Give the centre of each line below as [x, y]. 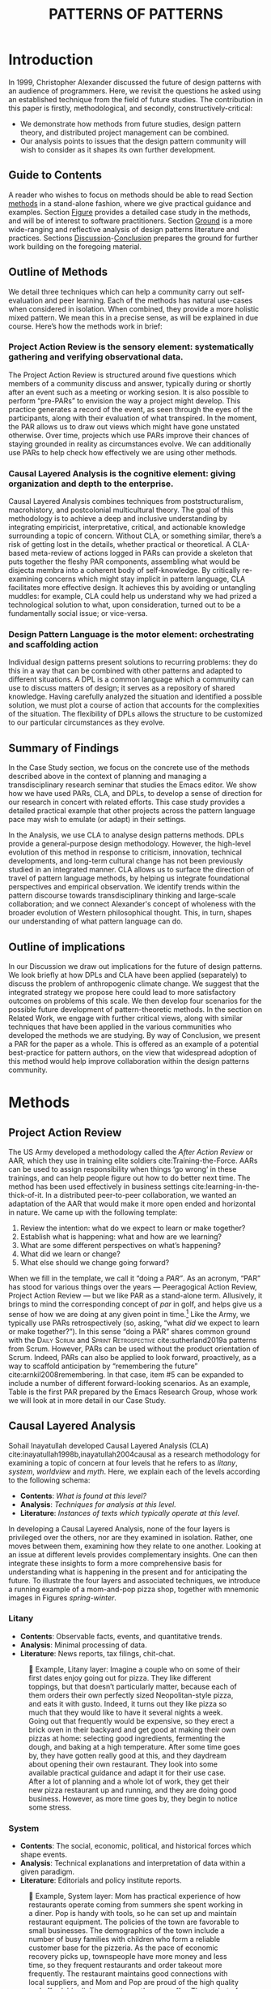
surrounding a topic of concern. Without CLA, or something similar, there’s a [135, 536]
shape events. [43, 1854]
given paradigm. [47, 1872]
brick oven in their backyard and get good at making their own [132, 1729]
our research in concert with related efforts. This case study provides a [127, 802]
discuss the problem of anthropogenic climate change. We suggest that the [134, 984]
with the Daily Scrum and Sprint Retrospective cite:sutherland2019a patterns [133, 1340]
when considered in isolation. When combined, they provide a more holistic [134, 308]
